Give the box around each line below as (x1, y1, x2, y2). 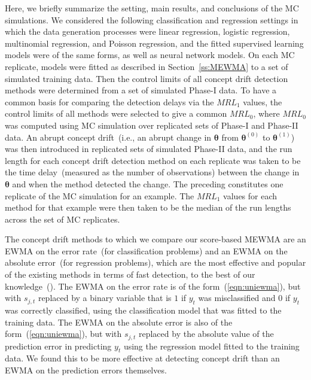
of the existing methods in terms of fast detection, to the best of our (5, 268, 255, 281)
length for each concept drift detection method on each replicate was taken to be (5, 154, 301, 166)
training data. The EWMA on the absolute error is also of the (5, 315, 233, 328)
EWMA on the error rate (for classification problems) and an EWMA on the (5, 244, 288, 257)
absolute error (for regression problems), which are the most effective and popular (5, 256, 306, 269)
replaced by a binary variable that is (38, 291, 172, 304)
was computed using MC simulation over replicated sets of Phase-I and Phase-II (5, 118, 298, 131)
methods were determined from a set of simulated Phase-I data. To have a (5, 84, 277, 96)
